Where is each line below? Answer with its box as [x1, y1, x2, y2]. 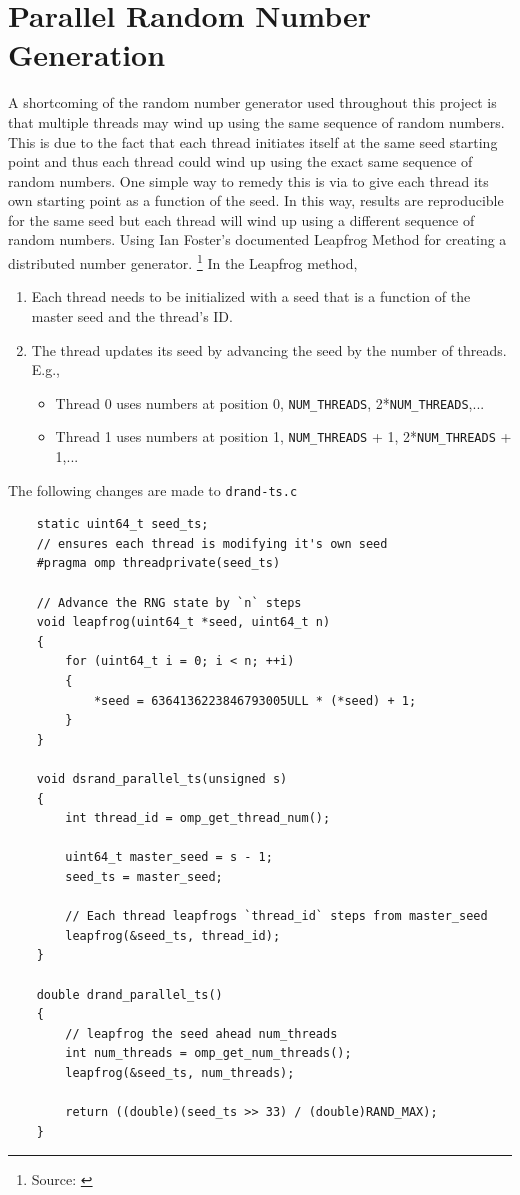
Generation [8, 34, 166, 75]
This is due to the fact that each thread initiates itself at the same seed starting [8, 131, 498, 152]
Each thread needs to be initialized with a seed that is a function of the [31, 286, 471, 307]
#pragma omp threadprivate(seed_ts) [36, 556, 281, 571]
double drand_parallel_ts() [36, 987, 223, 1002]
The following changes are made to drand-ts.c [8, 479, 298, 500]
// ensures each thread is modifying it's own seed [36, 536, 388, 551]
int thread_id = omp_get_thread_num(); [65, 811, 331, 826]
